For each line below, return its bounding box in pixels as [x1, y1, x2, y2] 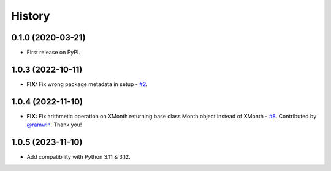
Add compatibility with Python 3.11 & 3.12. [26, 153, 131, 161]
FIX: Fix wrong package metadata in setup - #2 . [26, 80, 148, 88]
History [11, 9, 50, 23]
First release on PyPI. [26, 49, 81, 56]
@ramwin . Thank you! [26, 121, 82, 128]
